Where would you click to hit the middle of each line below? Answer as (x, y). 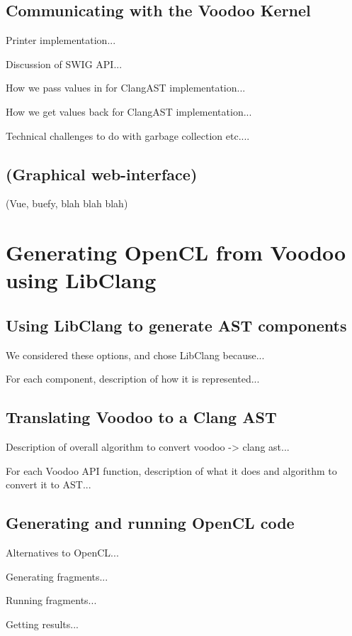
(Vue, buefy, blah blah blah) (67, 203)
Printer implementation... (61, 40)
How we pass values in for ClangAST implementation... (126, 88)
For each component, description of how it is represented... (133, 379)
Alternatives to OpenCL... (62, 553)
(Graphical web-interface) (102, 174)
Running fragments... (51, 600)
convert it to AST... (49, 484)
